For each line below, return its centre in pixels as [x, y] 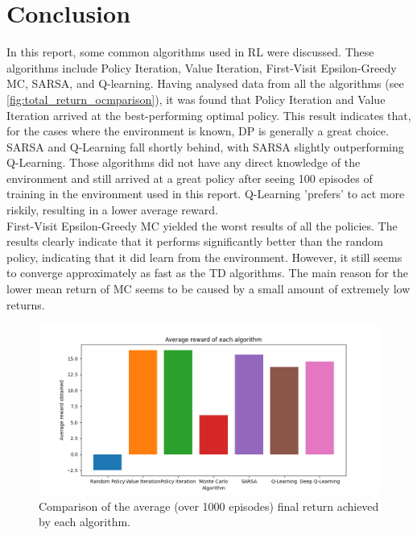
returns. [26, 304]
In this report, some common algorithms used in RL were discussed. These [190, 52]
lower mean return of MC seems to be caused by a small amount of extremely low [208, 289]
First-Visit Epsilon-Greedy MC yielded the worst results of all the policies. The [202, 225]
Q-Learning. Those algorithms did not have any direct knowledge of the [184, 162]
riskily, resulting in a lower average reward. [112, 210]
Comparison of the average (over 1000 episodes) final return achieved [209, 506]
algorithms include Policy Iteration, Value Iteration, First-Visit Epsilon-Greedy [202, 67]
